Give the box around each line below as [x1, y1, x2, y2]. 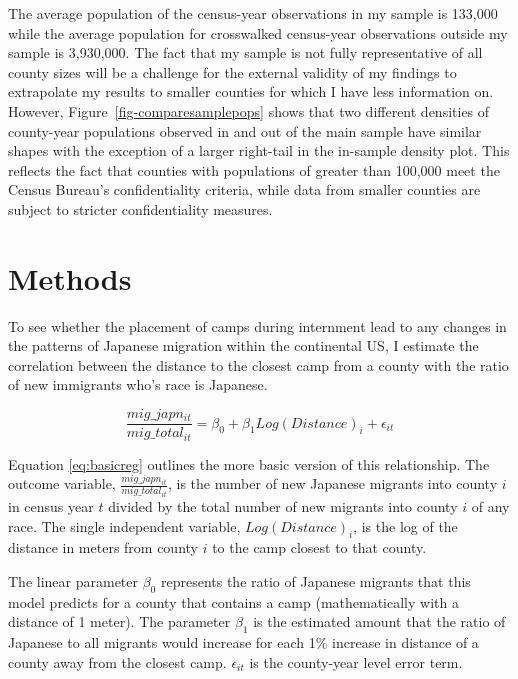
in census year [8, 496, 94, 517]
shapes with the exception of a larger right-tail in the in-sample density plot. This [8, 140, 510, 161]
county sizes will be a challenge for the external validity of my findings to [8, 61, 457, 82]
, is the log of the [353, 515, 458, 536]
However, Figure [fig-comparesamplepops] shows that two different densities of [8, 100, 490, 121]
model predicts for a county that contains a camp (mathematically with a [8, 591, 459, 612]
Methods [8, 257, 132, 298]
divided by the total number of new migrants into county [108, 496, 458, 517]
